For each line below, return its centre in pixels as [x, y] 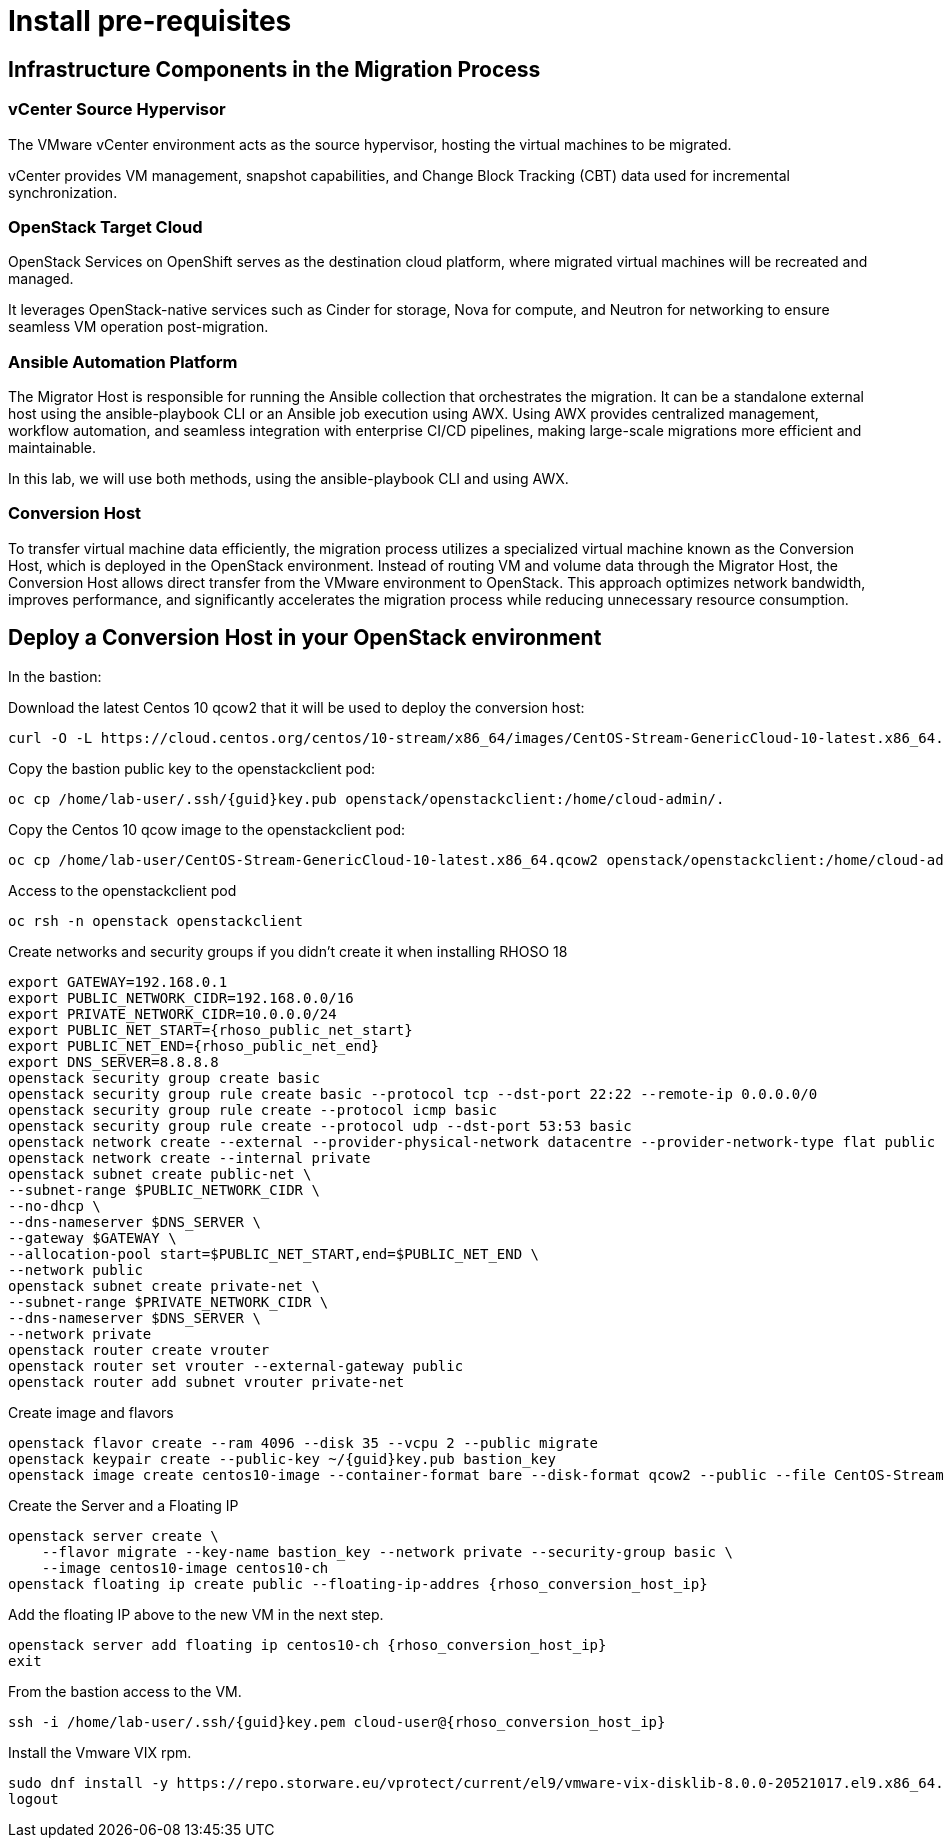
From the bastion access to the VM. [125, 1691]
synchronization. [63, 192]
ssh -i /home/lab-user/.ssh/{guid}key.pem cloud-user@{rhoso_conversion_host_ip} [337, 1721]
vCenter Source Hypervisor [117, 109]
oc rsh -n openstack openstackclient [156, 920]
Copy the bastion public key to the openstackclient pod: [192, 768]
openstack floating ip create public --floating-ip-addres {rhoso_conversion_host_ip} [358, 1583]
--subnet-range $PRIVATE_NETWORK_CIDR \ [168, 1301]
